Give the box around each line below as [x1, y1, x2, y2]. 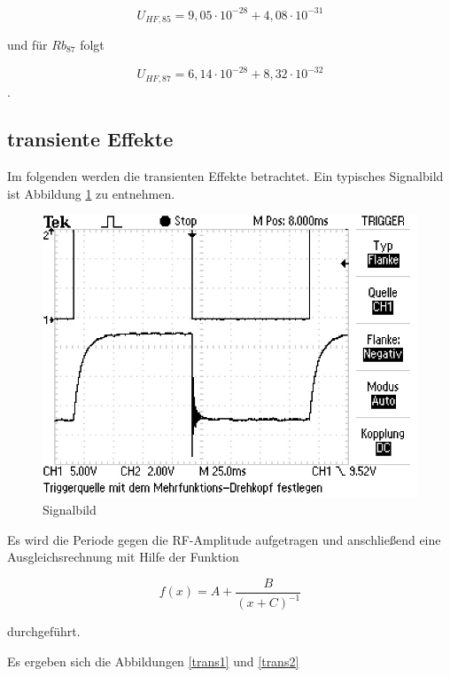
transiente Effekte [7, 125, 174, 153]
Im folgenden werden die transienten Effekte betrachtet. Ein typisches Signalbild [7, 167, 444, 185]
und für [7, 35, 48, 53]
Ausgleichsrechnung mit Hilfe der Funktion [7, 547, 239, 566]
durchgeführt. [7, 622, 81, 641]
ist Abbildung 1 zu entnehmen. [7, 184, 175, 202]
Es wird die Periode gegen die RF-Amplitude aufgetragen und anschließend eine [7, 530, 441, 548]
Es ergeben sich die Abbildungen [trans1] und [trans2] [7, 651, 299, 670]
